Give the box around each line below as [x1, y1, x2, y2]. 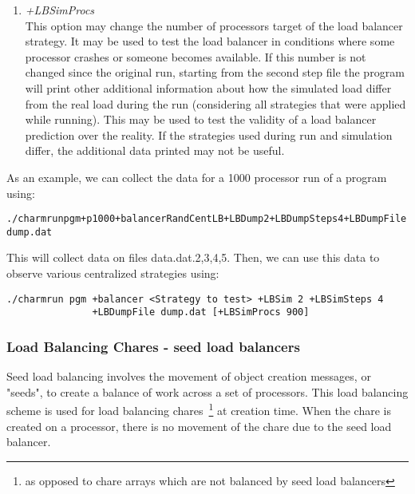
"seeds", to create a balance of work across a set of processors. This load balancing [6, 383, 409, 400]
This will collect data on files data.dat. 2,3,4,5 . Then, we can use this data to [6, 249, 380, 266]
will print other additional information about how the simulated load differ [25, 79, 392, 96]
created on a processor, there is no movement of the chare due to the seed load [6, 417, 392, 434]
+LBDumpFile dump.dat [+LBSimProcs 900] [92, 306, 310, 318]
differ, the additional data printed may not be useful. [25, 142, 285, 159]
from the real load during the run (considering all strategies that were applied [25, 95, 406, 112]
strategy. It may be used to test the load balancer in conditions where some [25, 33, 395, 49]
